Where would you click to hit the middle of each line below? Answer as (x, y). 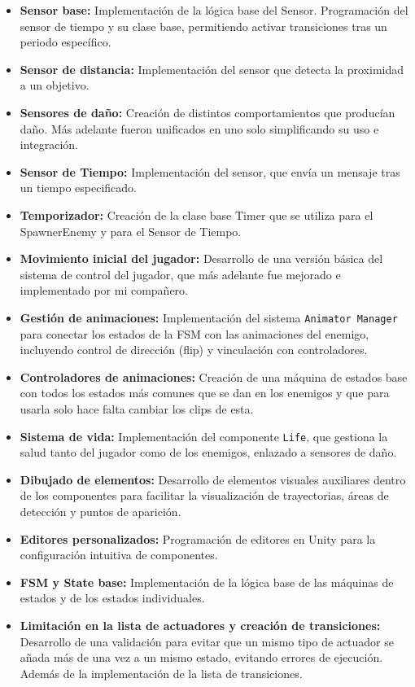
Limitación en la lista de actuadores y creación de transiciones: (200, 625)
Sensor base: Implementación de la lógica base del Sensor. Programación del (214, 10)
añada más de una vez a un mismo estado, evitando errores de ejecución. (201, 657)
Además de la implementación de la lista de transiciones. (161, 673)
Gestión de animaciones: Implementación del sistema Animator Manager (209, 317)
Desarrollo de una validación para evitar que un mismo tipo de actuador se (207, 641)
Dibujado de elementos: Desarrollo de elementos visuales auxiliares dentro (213, 479)
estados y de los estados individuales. (112, 598)
